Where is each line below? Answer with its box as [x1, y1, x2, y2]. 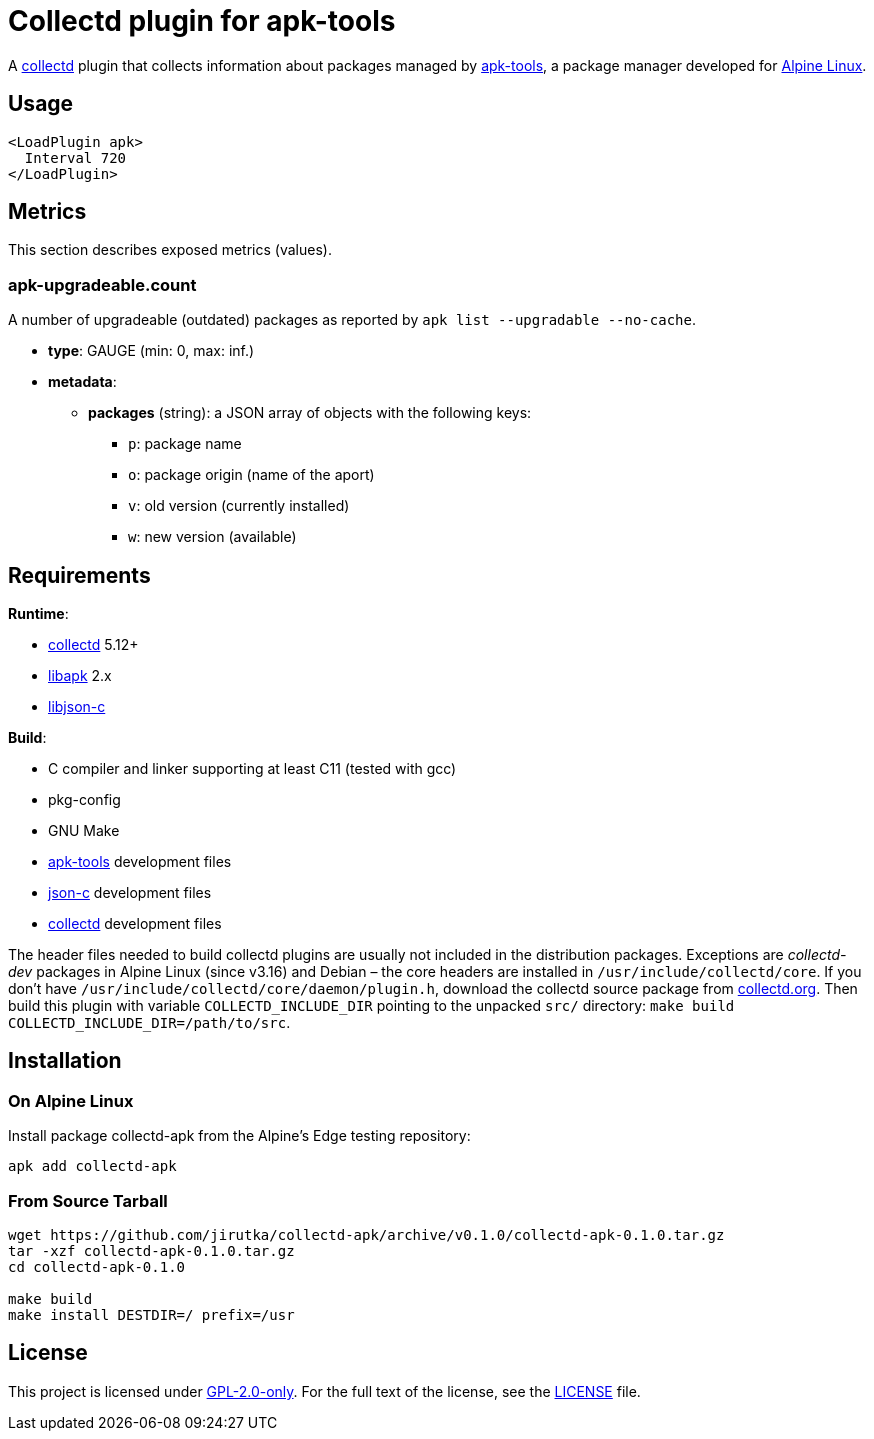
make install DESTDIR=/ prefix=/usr [8, 1307, 295, 1323]
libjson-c [48, 698, 106, 716]
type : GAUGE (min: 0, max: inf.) [48, 342, 255, 360]
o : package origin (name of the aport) [128, 466, 375, 484]
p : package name [128, 435, 242, 453]
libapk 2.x [48, 667, 112, 685]
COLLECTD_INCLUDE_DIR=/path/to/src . [8, 1014, 291, 1032]
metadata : [48, 373, 117, 391]
